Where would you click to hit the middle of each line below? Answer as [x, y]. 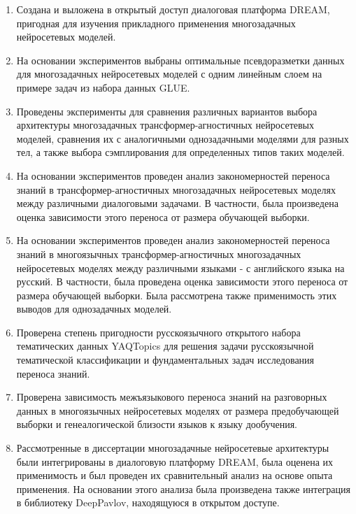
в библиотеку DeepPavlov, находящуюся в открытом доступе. [148, 502]
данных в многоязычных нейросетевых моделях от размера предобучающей [178, 410]
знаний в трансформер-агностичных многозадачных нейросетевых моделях [176, 189]
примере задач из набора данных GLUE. [103, 87]
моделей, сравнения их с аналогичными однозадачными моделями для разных [183, 138]
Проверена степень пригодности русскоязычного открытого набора [158, 332]
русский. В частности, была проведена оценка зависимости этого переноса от [182, 281]
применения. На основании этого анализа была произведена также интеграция [183, 488]
